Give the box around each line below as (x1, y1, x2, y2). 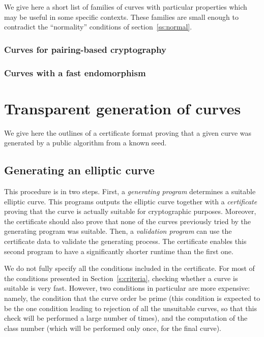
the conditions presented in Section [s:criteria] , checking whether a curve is (4, 272, 238, 283)
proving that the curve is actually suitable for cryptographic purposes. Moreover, (4, 206, 256, 217)
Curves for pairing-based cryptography (4, 43, 166, 55)
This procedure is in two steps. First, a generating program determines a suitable (4, 186, 256, 196)
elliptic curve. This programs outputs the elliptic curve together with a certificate (4, 196, 257, 206)
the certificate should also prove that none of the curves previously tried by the (4, 216, 251, 226)
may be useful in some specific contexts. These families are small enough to (4, 11, 239, 22)
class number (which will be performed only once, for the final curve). (4, 322, 221, 333)
